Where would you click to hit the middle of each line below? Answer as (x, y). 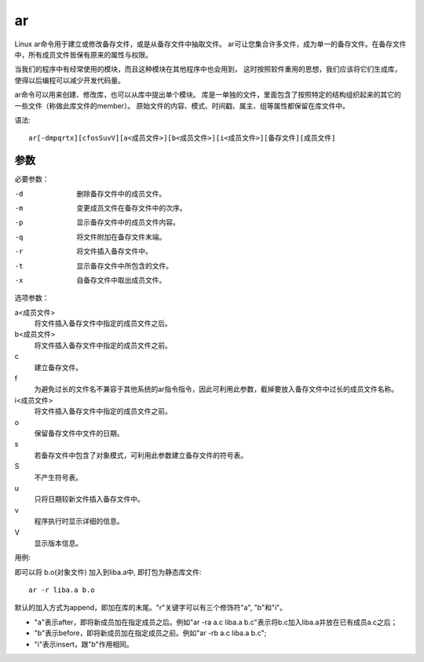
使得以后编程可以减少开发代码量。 (69, 80)
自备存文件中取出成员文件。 (121, 280)
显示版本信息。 (58, 543)
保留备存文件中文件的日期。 (79, 433)
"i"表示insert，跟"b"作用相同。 (84, 644)
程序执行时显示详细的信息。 (79, 521)
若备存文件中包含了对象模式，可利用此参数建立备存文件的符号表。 (141, 455)
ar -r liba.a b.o (62, 590)
